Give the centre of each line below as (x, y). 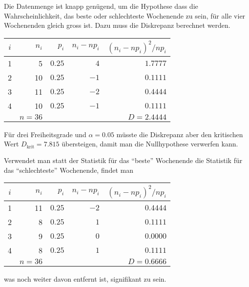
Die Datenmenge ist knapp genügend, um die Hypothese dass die (101, 6)
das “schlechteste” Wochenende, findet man (69, 170)
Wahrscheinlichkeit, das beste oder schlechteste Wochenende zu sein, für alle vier (125, 15)
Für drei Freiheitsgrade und (45, 134)
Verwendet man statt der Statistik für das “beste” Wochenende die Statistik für (123, 160)
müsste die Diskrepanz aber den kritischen (180, 134)
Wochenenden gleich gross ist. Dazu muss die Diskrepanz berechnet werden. (117, 25)
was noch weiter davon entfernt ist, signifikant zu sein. (85, 279)
